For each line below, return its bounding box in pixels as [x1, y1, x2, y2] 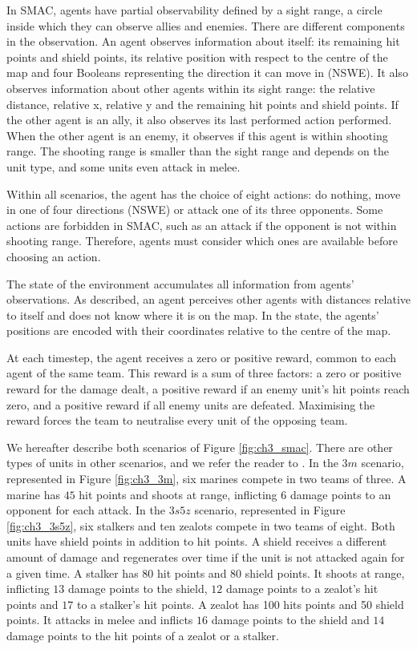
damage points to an [289, 486, 391, 502]
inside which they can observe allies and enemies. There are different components [6, 17, 405, 34]
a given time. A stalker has [6, 564, 139, 581]
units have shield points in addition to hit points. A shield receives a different [6, 533, 387, 550]
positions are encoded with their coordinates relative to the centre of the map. [6, 322, 391, 339]
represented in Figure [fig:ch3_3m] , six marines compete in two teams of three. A [6, 470, 407, 487]
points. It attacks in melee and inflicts [6, 611, 193, 628]
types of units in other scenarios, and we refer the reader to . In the [6, 454, 338, 471]
